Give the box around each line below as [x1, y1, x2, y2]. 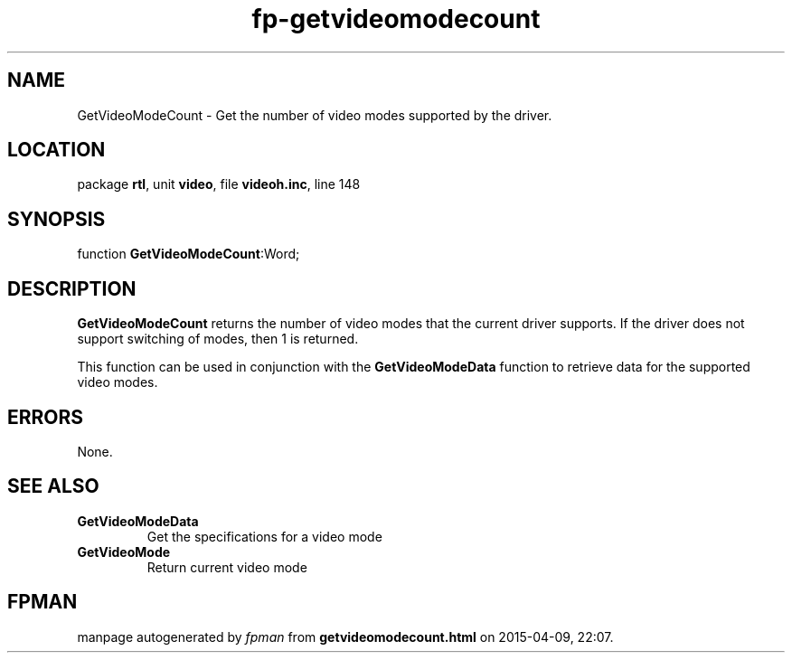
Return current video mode [146, 559, 307, 575]
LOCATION [7, 138, 106, 162]
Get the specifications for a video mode [146, 528, 382, 544]
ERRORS [7, 405, 84, 429]
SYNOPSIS [7, 207, 106, 231]
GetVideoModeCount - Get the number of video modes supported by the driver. [77, 107, 552, 123]
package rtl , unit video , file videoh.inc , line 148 [77, 176, 361, 193]
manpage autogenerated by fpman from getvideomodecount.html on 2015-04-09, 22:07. [77, 628, 614, 645]
